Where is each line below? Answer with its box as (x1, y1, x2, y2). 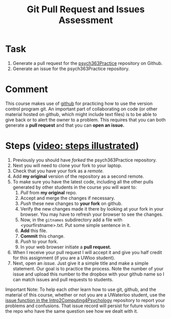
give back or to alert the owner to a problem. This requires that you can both (5, 117, 166, 123)
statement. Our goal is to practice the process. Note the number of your (12, 265, 164, 271)
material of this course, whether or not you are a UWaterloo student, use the (5, 291, 166, 298)
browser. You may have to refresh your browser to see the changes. (20, 211, 163, 217)
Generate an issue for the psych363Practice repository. (12, 65, 130, 72)
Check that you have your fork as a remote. (12, 168, 104, 174)
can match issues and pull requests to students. (12, 276, 114, 282)
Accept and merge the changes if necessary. (20, 195, 115, 201)
